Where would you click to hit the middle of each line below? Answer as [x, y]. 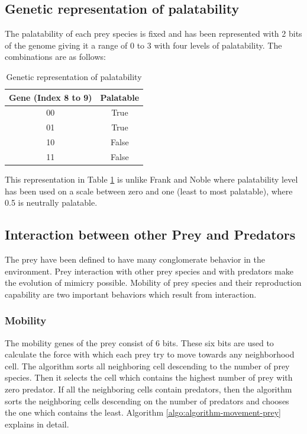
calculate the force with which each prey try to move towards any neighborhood [150, 354]
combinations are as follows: [55, 57]
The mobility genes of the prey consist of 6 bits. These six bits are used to [139, 342]
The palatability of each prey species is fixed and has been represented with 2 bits [153, 33]
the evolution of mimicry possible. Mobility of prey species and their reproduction [153, 283]
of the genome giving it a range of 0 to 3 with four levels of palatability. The [143, 45]
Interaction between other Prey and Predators [150, 234]
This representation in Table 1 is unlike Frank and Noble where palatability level [151, 179]
